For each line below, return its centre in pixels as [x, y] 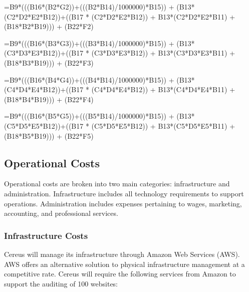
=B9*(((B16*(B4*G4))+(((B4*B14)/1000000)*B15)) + [89, 79]
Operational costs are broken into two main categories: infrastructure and [117, 184]
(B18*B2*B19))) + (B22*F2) [49, 26]
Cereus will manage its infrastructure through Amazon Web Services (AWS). [122, 254]
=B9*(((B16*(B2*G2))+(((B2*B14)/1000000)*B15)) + [89, 7]
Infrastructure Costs [46, 235]
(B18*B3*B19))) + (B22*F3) [49, 62]
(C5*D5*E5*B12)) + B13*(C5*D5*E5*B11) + [163, 125]
